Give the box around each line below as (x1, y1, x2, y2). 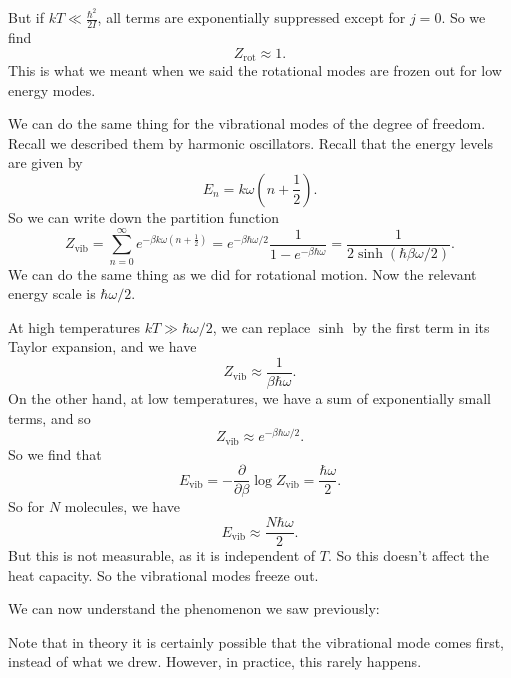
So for (8, 496, 45, 517)
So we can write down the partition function (8, 206, 280, 227)
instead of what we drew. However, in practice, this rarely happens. (8, 651, 422, 672)
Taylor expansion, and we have (8, 336, 197, 357)
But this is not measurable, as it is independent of (8, 545, 316, 566)
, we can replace (212, 316, 311, 337)
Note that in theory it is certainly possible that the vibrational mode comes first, (8, 631, 504, 652)
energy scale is (8, 283, 96, 304)
